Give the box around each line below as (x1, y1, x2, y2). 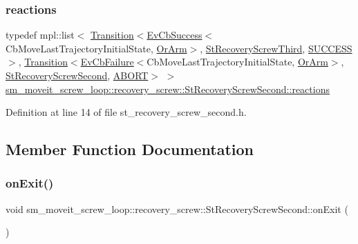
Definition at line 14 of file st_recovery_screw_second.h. (6, 105, 247, 119)
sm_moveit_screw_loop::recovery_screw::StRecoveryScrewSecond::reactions (6, 81, 330, 96)
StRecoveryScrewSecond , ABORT (6, 68, 149, 82)
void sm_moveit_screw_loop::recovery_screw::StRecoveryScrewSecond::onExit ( (6, 201, 348, 216)
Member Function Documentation (6, 139, 254, 160)
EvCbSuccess (147, 28, 202, 42)
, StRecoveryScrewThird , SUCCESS (200, 41, 352, 55)
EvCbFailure (80, 54, 134, 69)
